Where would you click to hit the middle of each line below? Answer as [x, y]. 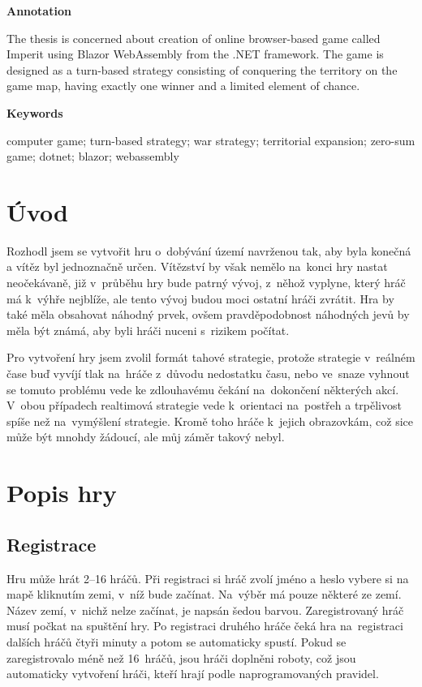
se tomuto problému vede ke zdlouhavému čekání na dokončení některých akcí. [203, 389]
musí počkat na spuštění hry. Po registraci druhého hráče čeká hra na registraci [205, 626]
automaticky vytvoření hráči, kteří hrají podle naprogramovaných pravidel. [193, 674]
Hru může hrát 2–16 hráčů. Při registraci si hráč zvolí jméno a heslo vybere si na [208, 578]
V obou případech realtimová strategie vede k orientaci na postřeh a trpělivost [204, 405]
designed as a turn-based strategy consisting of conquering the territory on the [202, 69]
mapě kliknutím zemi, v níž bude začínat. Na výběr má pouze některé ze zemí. [204, 594]
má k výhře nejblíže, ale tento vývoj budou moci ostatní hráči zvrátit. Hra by [200, 298]
